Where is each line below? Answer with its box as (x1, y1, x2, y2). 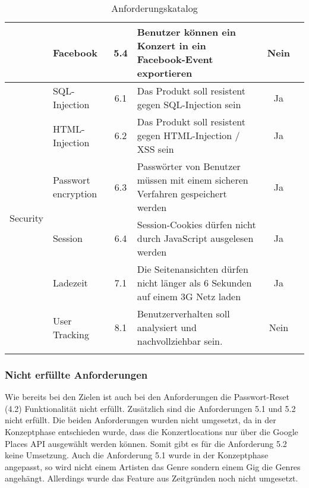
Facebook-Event (137, 52, 213, 66)
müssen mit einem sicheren (137, 173, 248, 187)
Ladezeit (52, 276, 88, 289)
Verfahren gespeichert (137, 187, 227, 200)
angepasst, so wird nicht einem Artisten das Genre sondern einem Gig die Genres (5, 460, 301, 473)
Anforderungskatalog (111, 1, 198, 15)
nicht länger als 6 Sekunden (137, 276, 252, 289)
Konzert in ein (137, 39, 206, 52)
